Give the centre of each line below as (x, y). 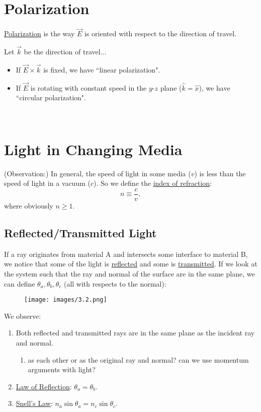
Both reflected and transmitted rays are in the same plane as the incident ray (135, 333)
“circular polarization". (51, 97)
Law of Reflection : (44, 386)
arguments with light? (62, 369)
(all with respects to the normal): (115, 283)
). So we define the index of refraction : (153, 183)
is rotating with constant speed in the (89, 87)
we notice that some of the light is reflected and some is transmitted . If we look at (131, 264)
